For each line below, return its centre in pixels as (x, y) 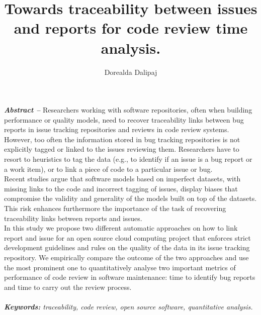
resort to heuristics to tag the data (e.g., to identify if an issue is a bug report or (128, 159)
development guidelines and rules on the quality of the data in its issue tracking (127, 247)
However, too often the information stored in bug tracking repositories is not (122, 139)
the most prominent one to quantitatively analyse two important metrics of (120, 267)
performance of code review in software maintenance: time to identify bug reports (130, 277)
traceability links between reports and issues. (73, 218)
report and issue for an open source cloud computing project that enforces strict (127, 237)
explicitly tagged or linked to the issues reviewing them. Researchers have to (122, 149)
